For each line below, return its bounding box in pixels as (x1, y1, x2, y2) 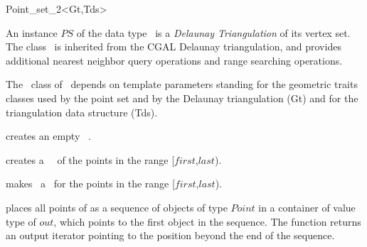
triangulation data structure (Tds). (6, 104, 158, 119)
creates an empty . (6, 128, 91, 143)
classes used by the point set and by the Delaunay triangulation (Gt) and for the (6, 90, 358, 105)
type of (6, 214, 36, 229)
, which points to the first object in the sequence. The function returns (53, 214, 361, 229)
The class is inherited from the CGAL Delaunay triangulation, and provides (6, 39, 341, 54)
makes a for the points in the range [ (6, 176, 175, 191)
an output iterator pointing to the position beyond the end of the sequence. (6, 228, 335, 243)
